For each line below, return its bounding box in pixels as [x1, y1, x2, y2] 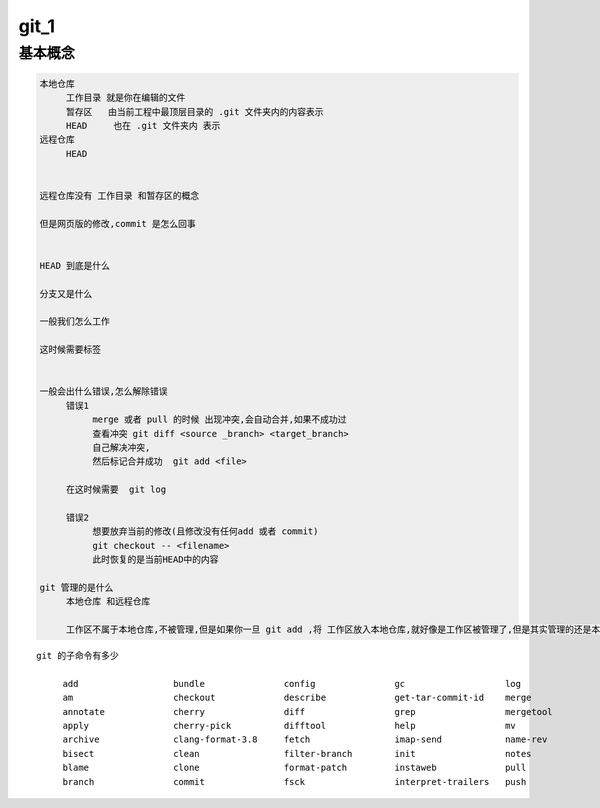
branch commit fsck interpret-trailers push [62, 776, 527, 787]
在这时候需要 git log [65, 484, 167, 495]
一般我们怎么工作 [39, 316, 110, 327]
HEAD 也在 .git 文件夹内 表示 [65, 120, 221, 131]
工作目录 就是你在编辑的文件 [65, 92, 186, 104]
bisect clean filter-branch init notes [62, 748, 532, 759]
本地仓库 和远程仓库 [65, 596, 151, 607]
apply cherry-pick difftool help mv [62, 720, 517, 731]
